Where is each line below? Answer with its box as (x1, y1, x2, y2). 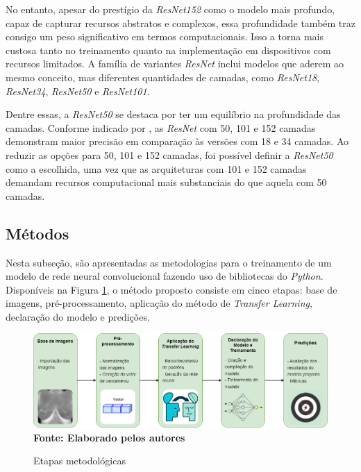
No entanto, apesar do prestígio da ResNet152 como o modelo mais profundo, (6, 2, 335, 16)
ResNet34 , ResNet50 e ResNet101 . (6, 83, 150, 98)
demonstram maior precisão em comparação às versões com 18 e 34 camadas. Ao (6, 134, 349, 149)
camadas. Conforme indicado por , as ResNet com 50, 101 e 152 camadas (6, 120, 316, 135)
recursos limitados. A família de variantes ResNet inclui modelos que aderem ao (6, 56, 344, 71)
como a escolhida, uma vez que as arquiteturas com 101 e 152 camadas (6, 161, 307, 176)
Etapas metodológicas (33, 453, 126, 468)
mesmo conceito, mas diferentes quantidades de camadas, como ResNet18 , (6, 69, 320, 84)
